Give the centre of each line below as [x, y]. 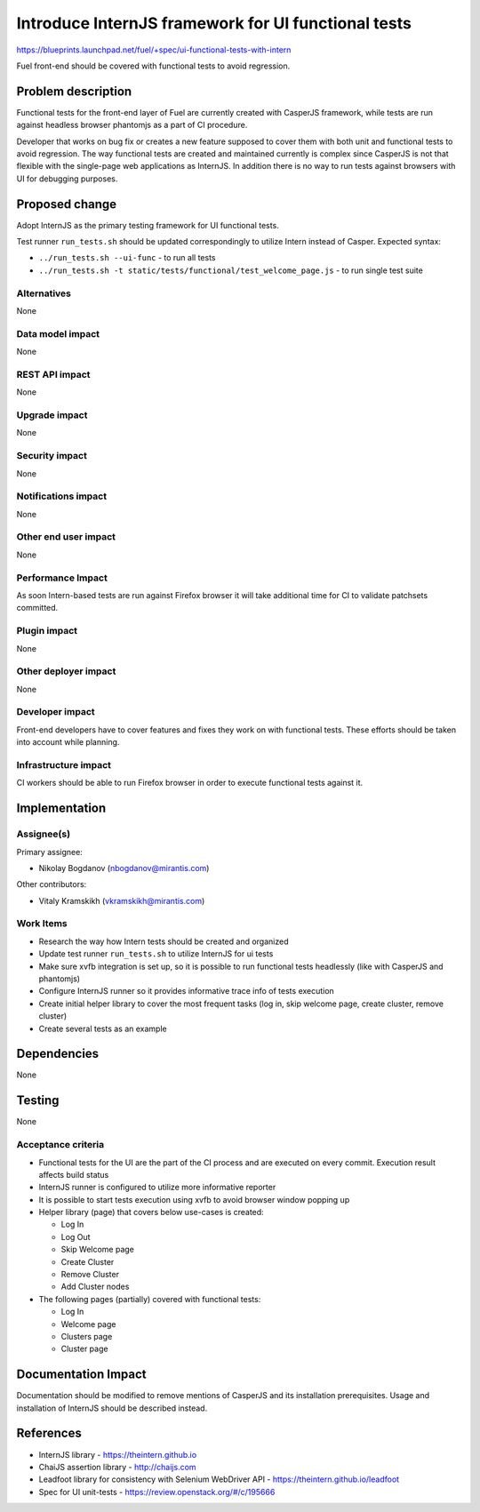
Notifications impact [61, 496]
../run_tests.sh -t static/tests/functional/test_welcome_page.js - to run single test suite [231, 270]
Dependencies [58, 1054]
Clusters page [87, 1336]
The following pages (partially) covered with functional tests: [150, 1299]
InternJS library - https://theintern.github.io [118, 1454]
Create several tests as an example [103, 1028]
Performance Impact [62, 578]
